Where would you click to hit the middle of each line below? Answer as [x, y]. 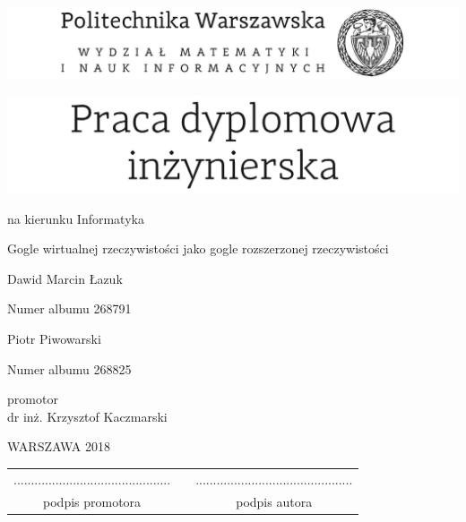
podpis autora [274, 501]
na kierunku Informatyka [76, 218]
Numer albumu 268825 [69, 368]
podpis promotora [92, 501]
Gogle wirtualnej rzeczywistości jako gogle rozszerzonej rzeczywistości [198, 248]
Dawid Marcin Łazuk [65, 278]
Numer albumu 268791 [69, 308]
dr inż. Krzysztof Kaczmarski [87, 416]
